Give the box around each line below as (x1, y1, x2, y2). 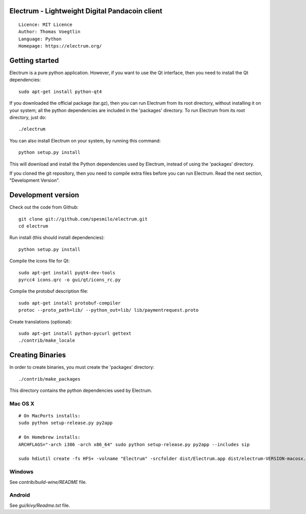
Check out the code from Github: (9, 204, 79, 211)
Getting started (9, 56, 59, 65)
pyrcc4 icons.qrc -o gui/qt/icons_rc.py (18, 277, 121, 283)
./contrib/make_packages (18, 376, 81, 382)
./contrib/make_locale (18, 338, 75, 343)
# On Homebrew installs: (18, 434, 81, 440)
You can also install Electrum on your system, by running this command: (9, 137, 161, 144)
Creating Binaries (9, 351, 66, 360)
